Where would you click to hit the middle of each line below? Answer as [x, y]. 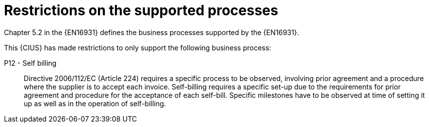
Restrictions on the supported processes [141, 10]
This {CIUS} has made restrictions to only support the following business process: [138, 47]
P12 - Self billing [30, 63]
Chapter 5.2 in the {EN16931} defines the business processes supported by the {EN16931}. [152, 32]
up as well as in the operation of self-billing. [95, 103]
